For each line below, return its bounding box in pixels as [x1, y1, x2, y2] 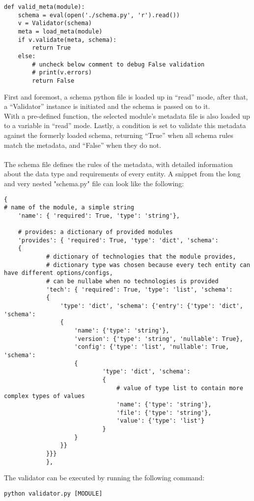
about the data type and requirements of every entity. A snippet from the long [4, 168, 241, 179]
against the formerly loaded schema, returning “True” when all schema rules [4, 130, 233, 140]
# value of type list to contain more [116, 384, 243, 392]
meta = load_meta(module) [18, 28, 103, 35]
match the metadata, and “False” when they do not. [4, 139, 161, 150]
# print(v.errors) [32, 69, 92, 76]
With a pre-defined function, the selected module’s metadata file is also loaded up [4, 110, 250, 121]
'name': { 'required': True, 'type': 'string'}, [18, 212, 180, 219]
